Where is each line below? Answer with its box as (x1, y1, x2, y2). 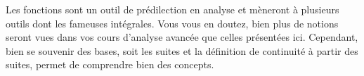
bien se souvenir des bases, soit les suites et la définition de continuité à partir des (6, 43, 358, 58)
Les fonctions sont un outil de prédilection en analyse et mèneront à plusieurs (6, 2, 339, 16)
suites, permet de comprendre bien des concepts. (6, 57, 214, 72)
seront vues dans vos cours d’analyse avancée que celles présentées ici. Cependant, (6, 30, 358, 44)
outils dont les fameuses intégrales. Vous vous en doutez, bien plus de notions (6, 15, 339, 30)
